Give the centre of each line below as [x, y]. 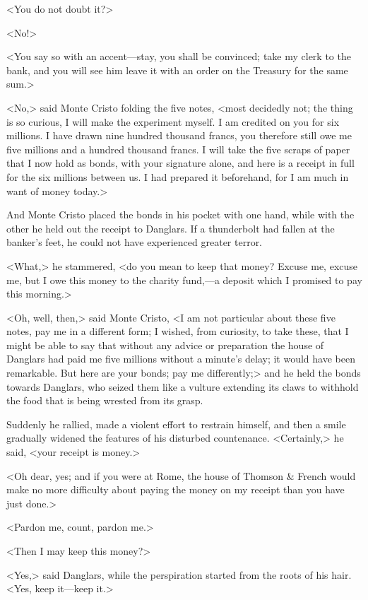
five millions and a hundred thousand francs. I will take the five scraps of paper [178, 149]
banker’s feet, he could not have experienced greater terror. [135, 242]
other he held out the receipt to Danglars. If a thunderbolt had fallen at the [171, 228]
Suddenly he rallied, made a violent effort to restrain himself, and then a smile [176, 424]
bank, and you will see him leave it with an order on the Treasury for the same [177, 70]
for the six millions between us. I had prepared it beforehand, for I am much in [178, 176]
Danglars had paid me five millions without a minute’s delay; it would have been [181, 359]
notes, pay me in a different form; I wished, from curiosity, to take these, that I [178, 331]
